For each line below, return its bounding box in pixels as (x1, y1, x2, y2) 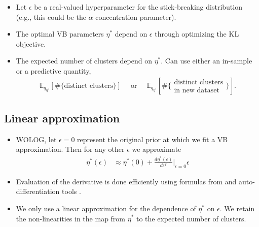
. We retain (219, 203, 255, 213)
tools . (62, 186, 81, 197)
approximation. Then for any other (16, 144, 125, 154)
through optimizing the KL (155, 28, 239, 39)
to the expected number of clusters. (136, 213, 246, 223)
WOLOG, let (16, 134, 57, 144)
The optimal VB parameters (16, 28, 104, 39)
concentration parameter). (95, 11, 176, 22)
